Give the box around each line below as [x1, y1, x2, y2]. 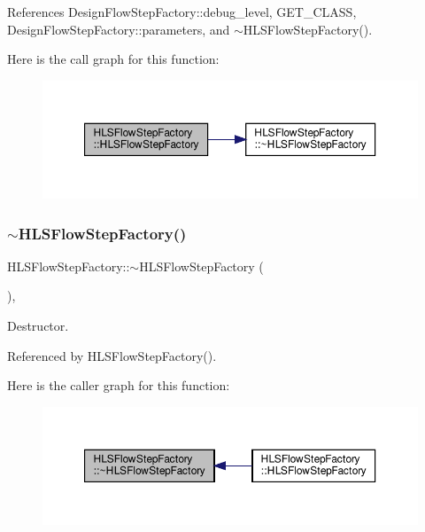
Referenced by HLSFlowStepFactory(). [7, 346, 217, 364]
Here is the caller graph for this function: [7, 376, 230, 395]
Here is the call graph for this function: [7, 50, 220, 68]
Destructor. [7, 317, 69, 335]
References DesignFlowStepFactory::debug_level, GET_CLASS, [7, 3, 357, 20]
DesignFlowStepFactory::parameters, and [7, 20, 230, 38]
